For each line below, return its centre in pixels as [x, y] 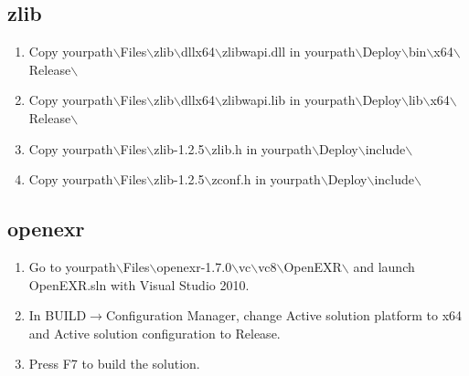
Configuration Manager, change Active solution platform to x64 [284, 315]
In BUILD [58, 315]
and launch [384, 266]
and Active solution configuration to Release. [155, 333]
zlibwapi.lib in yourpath [288, 100]
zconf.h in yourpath [266, 179]
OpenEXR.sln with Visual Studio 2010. [139, 284]
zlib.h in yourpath [262, 148]
